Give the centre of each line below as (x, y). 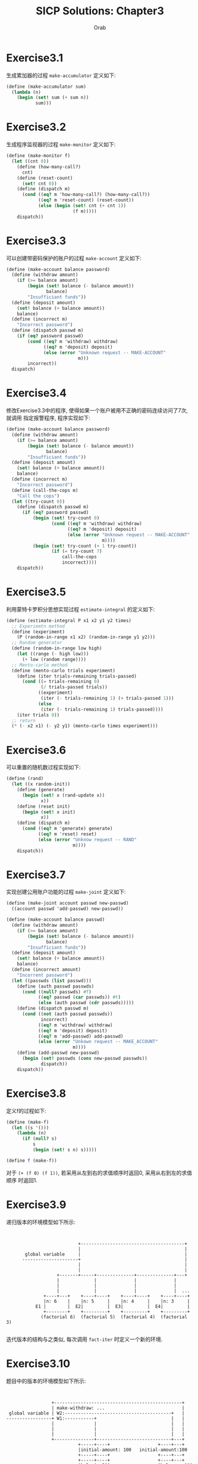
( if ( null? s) (40, 1139)
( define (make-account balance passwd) (56, 920)
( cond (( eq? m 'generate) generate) (67, 829)
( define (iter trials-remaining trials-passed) (77, 676)
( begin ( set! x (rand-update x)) (63, 795)
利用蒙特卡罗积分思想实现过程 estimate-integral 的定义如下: (81, 609)
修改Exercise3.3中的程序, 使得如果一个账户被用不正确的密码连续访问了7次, (97, 411)
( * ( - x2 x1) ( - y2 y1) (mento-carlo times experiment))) (85, 726)
